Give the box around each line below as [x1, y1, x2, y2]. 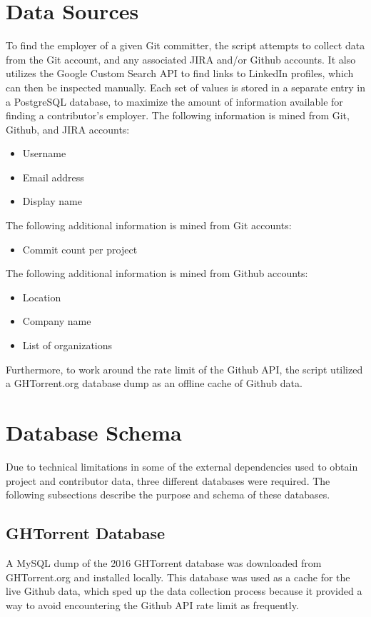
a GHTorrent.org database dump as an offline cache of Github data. [6, 376, 303, 391]
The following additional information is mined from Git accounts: [6, 218, 292, 233]
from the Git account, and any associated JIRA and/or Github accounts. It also [6, 51, 356, 66]
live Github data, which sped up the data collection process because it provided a [6, 583, 362, 598]
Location [22, 289, 61, 304]
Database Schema [6, 418, 182, 446]
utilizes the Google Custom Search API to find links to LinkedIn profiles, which [6, 66, 354, 81]
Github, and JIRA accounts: [6, 121, 130, 136]
